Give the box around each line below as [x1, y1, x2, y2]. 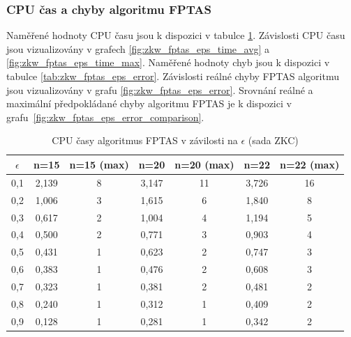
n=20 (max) [174, 157, 234, 171]
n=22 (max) [279, 157, 340, 171]
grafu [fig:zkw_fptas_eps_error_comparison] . [6, 109, 204, 124]
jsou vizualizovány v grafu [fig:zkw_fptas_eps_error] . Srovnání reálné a [6, 82, 313, 97]
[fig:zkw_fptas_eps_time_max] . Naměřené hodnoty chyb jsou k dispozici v [6, 55, 330, 70]
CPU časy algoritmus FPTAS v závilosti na [52, 133, 238, 148]
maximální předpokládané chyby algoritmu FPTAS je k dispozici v [6, 96, 292, 111]
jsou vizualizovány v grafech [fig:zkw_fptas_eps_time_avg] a [6, 41, 270, 56]
